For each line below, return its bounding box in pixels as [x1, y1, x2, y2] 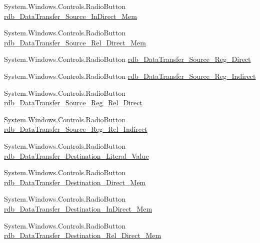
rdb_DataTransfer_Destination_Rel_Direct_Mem [4, 230, 161, 241]
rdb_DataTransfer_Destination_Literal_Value [4, 150, 149, 161]
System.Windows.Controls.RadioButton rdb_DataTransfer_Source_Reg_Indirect [4, 70, 256, 81]
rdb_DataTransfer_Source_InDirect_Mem [4, 10, 137, 21]
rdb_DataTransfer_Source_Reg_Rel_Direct [4, 97, 142, 108]
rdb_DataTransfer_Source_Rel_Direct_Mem [4, 37, 146, 47]
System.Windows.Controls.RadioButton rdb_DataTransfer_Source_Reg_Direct [4, 54, 251, 64]
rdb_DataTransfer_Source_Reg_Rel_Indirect [4, 124, 147, 134]
